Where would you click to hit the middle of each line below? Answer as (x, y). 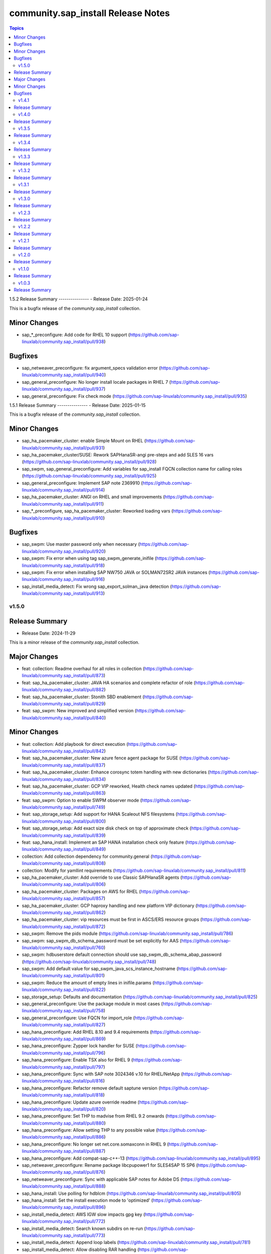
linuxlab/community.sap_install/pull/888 (63, 1186)
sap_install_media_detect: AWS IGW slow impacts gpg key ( (84, 1214)
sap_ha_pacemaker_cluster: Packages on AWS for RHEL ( (81, 891)
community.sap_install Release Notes (90, 13)
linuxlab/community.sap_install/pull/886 (63, 1137)
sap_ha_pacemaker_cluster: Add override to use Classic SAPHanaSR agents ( (102, 877)
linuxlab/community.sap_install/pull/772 (63, 1221)
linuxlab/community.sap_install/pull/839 (63, 835)
